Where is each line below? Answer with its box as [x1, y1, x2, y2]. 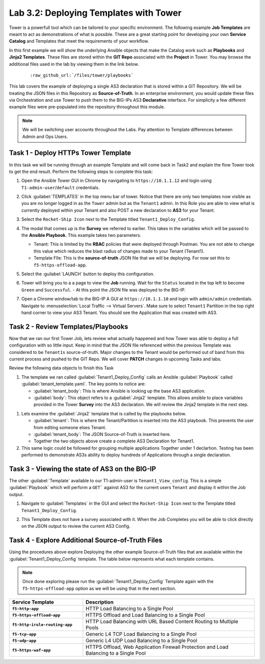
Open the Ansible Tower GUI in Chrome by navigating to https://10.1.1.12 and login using [21, 177, 212, 184]
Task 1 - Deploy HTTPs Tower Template [9, 149, 131, 157]
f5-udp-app [12, 638, 37, 643]
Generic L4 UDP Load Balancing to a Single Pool [85, 637, 197, 644]
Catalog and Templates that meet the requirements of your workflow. [9, 38, 149, 44]
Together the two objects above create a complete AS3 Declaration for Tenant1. [33, 438, 195, 444]
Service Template [12, 599, 54, 606]
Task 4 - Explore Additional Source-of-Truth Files [9, 536, 163, 545]
